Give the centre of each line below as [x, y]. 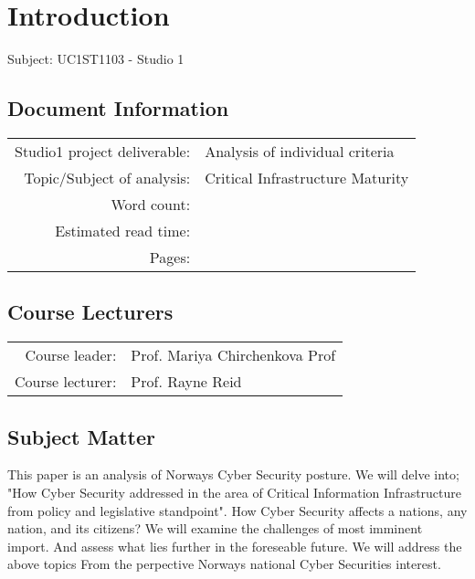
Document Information [118, 108]
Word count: [151, 204]
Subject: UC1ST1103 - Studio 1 [96, 59]
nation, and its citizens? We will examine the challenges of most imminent [215, 528]
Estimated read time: [123, 230]
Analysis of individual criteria [300, 151]
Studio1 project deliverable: [103, 151]
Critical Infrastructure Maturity [307, 177]
